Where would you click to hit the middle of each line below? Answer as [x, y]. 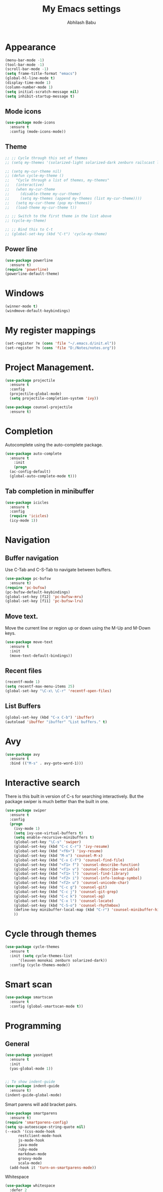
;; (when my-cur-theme [30, 190]
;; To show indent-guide [30, 1082]
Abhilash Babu [81, 22]
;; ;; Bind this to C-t [29, 229]
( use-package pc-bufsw [28, 579]
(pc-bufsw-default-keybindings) [38, 592]
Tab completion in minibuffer [50, 491]
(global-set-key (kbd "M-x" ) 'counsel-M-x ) [58, 856]
